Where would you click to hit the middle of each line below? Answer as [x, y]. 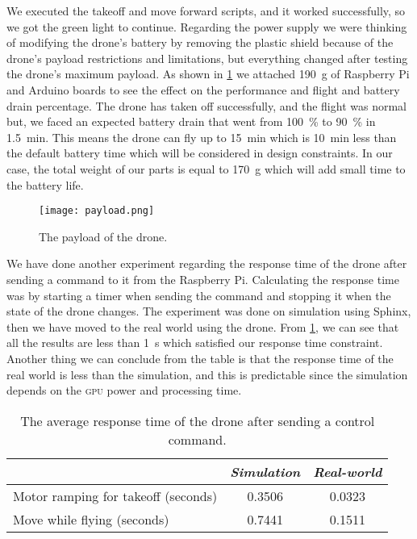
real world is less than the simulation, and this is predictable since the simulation [207, 374]
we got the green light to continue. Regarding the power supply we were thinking [207, 26]
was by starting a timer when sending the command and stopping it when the [199, 295]
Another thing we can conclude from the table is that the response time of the [200, 358]
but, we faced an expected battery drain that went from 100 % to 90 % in [191, 121]
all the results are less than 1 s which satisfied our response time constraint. [195, 343]
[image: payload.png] [97, 211]
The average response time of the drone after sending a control [198, 420]
